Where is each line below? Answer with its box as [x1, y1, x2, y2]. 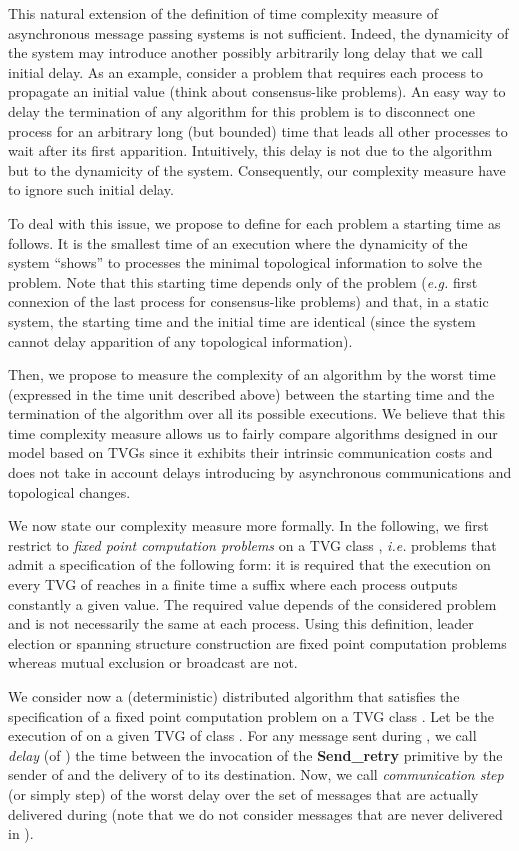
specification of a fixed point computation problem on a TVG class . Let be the [8, 705, 494, 726]
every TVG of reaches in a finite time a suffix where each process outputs [8, 574, 458, 595]
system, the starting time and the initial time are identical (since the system [8, 310, 476, 331]
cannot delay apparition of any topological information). [8, 330, 353, 351]
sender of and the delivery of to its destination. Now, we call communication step [8, 764, 504, 785]
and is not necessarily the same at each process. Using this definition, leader [8, 613, 474, 634]
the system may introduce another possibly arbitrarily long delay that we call [8, 42, 483, 63]
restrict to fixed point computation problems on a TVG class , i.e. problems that [8, 534, 497, 555]
